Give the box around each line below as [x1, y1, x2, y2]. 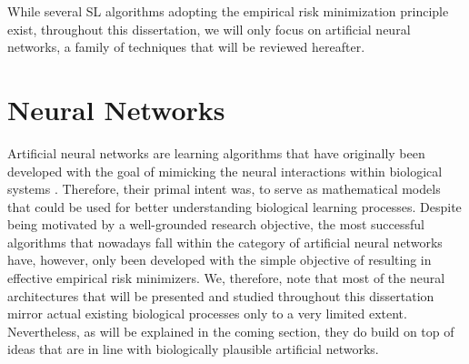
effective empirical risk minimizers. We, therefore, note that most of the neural [7, 268, 445, 288]
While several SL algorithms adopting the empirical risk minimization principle [7, 2, 449, 20]
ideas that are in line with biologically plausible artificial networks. [7, 339, 379, 359]
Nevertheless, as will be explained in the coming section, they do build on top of [7, 321, 454, 340]
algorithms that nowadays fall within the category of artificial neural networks [7, 232, 443, 251]
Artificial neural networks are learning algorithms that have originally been [7, 143, 425, 162]
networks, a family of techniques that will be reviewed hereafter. [7, 37, 365, 56]
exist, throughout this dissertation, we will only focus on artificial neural [7, 19, 411, 38]
